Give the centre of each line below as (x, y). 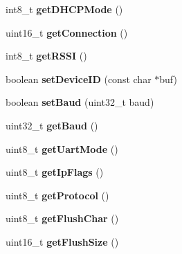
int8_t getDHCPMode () (64, 9)
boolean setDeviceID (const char (79, 79)
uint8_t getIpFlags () (55, 172)
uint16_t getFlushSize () (62, 241)
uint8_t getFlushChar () (62, 218)
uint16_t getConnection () (67, 32)
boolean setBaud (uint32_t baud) (80, 102)
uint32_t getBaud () (52, 125)
